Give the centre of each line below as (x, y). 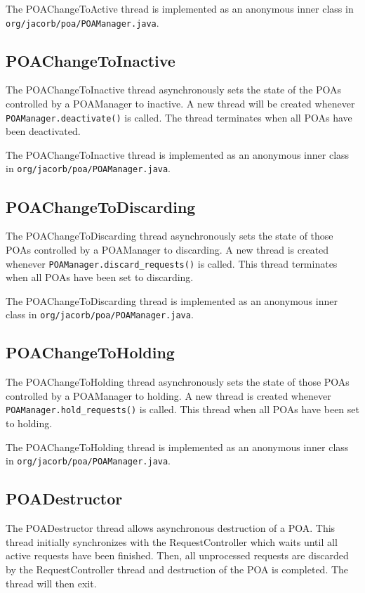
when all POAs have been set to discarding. (100, 277)
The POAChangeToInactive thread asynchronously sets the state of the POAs (174, 90)
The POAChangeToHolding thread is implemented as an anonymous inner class (177, 447)
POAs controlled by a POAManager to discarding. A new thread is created (167, 249)
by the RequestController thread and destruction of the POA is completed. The (177, 569)
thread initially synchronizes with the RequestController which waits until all (172, 541)
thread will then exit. (51, 583)
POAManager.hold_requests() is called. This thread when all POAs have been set (182, 409)
